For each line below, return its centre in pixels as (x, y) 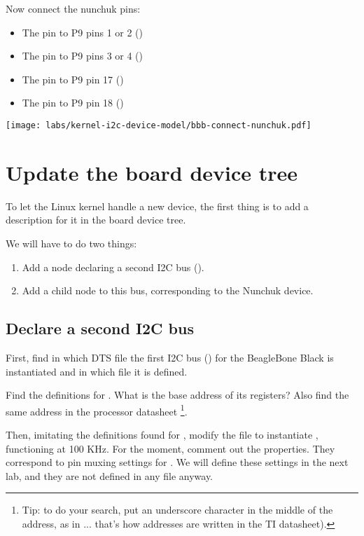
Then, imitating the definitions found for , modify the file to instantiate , (162, 434)
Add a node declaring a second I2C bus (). (113, 267)
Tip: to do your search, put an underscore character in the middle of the (177, 510)
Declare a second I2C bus (100, 328)
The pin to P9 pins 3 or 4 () (82, 56)
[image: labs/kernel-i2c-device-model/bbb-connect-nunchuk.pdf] (159, 125)
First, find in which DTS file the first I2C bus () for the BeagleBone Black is (170, 357)
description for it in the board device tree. (96, 220)
